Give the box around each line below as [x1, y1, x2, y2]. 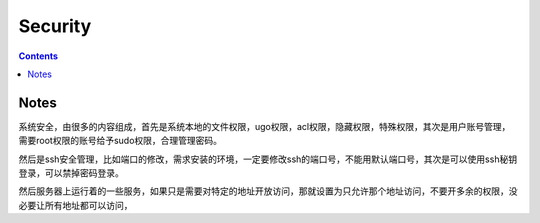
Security [18, 15, 92, 37]
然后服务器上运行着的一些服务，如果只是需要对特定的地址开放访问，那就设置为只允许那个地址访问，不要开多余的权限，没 [18, 185, 518, 197]
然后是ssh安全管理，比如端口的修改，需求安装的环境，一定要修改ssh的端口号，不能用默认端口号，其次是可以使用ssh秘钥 [18, 153, 518, 165]
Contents [18, 50, 59, 62]
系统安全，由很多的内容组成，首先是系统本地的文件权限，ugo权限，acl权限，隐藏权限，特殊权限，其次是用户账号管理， [18, 120, 511, 132]
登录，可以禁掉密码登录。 [18, 167, 124, 179]
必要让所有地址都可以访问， [18, 199, 133, 211]
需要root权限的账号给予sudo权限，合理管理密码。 [18, 135, 223, 147]
